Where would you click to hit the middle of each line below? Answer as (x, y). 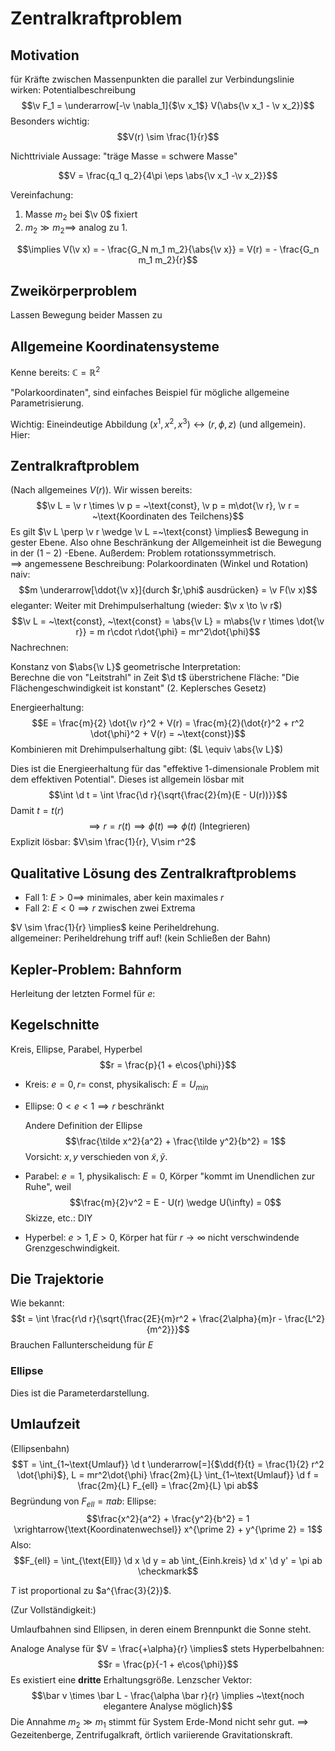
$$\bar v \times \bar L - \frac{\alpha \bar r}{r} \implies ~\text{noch (168, 1696)
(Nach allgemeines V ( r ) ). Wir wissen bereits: (101, 490)
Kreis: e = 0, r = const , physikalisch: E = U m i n (116, 1085)
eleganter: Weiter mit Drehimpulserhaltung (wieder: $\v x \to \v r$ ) (146, 606)
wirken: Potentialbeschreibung (73, 90)
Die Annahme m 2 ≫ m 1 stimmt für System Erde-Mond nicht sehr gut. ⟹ (159, 1723)
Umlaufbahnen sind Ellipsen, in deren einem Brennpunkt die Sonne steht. (161, 1629)
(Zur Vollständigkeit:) (53, 1610)
